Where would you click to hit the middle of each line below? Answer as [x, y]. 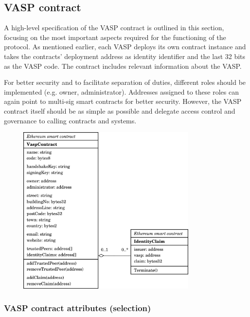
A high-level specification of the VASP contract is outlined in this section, [114, 28]
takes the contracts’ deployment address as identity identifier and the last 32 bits [125, 56]
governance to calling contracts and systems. [70, 120]
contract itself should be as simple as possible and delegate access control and [120, 110]
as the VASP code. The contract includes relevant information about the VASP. [123, 66]
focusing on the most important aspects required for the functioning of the [115, 37]
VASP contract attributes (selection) [78, 307]
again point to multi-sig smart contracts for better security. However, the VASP [123, 101]
